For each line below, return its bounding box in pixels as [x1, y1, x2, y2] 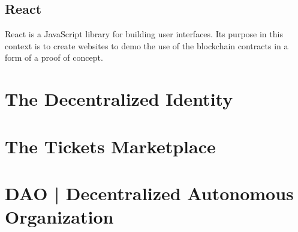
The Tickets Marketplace [5, 133, 216, 158]
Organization [5, 204, 114, 229]
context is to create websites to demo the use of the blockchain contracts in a [5, 39, 288, 52]
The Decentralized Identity [5, 87, 233, 111]
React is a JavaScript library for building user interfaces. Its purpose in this [5, 28, 283, 40]
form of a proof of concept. [5, 51, 103, 64]
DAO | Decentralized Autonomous [5, 180, 294, 205]
